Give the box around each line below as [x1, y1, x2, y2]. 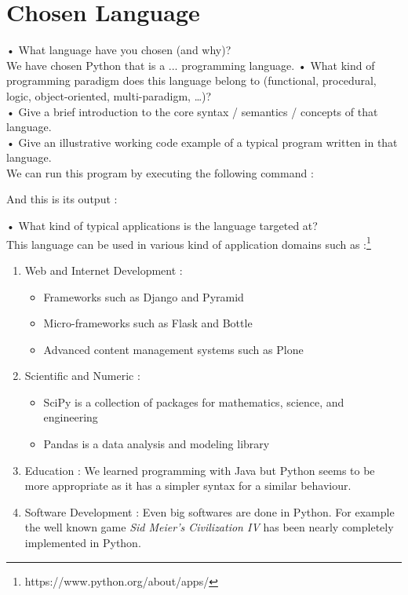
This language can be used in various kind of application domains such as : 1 [6, 233, 371, 252]
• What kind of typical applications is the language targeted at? [6, 217, 318, 234]
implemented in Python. [24, 535, 141, 551]
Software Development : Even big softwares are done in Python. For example [24, 503, 395, 520]
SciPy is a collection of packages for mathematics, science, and [43, 393, 344, 410]
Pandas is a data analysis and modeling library [43, 436, 270, 452]
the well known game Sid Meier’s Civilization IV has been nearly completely [24, 519, 394, 535]
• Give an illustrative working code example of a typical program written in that [6, 133, 398, 150]
